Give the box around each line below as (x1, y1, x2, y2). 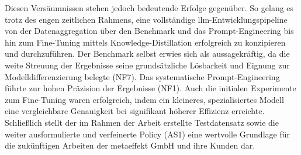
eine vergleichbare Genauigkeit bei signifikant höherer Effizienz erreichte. (5, 105, 265, 117)
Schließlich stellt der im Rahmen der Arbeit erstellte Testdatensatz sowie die (5, 116, 279, 128)
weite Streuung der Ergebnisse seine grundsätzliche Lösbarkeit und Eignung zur (5, 58, 290, 71)
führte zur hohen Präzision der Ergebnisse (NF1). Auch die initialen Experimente (5, 82, 296, 94)
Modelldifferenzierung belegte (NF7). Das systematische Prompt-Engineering (5, 70, 280, 82)
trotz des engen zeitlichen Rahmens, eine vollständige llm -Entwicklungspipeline (5, 13, 288, 25)
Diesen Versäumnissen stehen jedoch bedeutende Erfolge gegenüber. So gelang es (5, 2, 294, 13)
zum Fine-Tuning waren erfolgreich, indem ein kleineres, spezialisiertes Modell (5, 93, 284, 105)
